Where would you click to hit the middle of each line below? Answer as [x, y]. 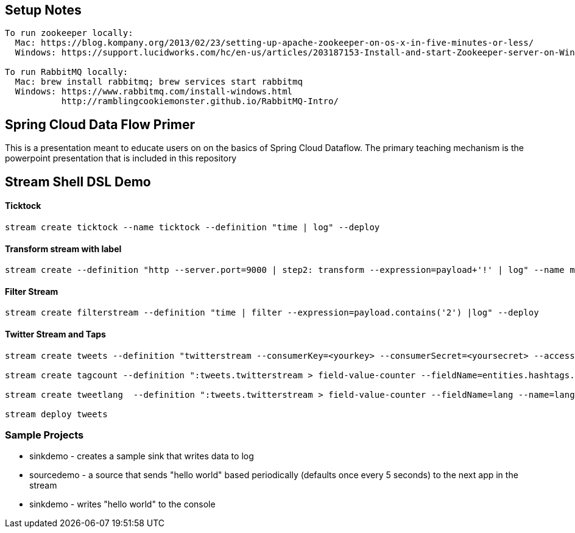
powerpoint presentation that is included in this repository [121, 158]
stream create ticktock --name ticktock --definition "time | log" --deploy [192, 227]
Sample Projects [44, 435]
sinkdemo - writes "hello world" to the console [122, 504]
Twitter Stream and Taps [55, 334]
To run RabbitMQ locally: [67, 72]
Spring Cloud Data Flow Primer [100, 124]
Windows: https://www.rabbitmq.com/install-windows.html [154, 92]
